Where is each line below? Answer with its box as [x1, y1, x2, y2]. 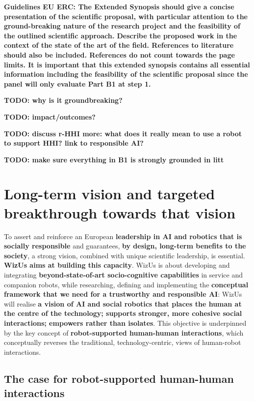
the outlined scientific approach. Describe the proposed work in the [4, 30, 237, 40]
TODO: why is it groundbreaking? [4, 95, 123, 105]
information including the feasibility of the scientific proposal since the [4, 69, 248, 79]
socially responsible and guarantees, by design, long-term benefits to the [4, 241, 246, 251]
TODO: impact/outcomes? [4, 111, 96, 122]
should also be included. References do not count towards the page [4, 49, 235, 60]
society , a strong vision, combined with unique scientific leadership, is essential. [4, 250, 245, 260]
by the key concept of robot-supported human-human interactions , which [4, 327, 244, 338]
